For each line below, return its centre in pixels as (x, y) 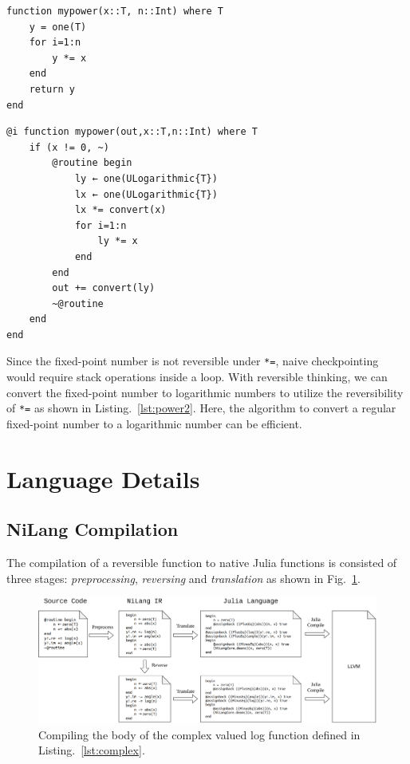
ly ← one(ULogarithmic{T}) (146, 178)
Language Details (103, 478)
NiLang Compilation (93, 529)
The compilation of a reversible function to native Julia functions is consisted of (202, 563)
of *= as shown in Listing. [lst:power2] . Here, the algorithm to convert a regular (201, 408)
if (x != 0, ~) (69, 147)
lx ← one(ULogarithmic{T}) (146, 194)
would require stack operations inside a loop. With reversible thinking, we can (197, 377)
